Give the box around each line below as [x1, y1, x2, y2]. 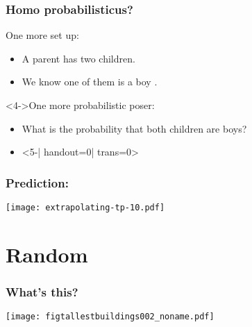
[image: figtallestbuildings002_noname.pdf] [6, 312, 215, 322]
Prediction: [6, 174, 69, 191]
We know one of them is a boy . [22, 74, 158, 89]
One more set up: [6, 28, 79, 42]
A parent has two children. [22, 51, 135, 65]
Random [6, 240, 88, 268]
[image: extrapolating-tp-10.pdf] [6, 203, 165, 212]
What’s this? [6, 283, 78, 300]
